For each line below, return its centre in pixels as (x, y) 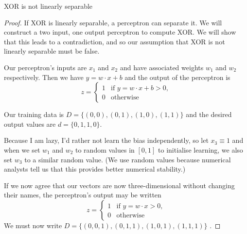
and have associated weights (162, 67)
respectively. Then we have (44, 77)
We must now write (33, 225)
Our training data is (34, 114)
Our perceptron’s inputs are (45, 67)
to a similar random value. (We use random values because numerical (128, 159)
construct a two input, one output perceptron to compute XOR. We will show (120, 32)
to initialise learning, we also (201, 149)
